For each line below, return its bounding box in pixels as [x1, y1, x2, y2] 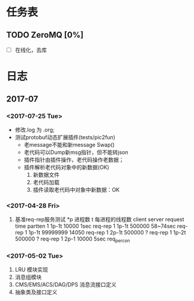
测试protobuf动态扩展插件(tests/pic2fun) [14, 133, 115, 141]
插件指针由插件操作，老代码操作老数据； [23, 156, 124, 163]
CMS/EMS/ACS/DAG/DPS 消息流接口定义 [14, 281, 117, 288]
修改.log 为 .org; [14, 126, 55, 133]
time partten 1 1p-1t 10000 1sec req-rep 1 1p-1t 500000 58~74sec [14, 222, 176, 230]
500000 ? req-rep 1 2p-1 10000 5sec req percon [14, 235, 130, 244]
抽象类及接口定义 [14, 288, 58, 296]
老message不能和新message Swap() [23, 141, 115, 148]
